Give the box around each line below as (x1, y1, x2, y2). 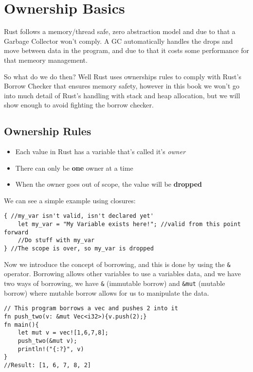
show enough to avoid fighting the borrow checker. (4, 100, 154, 110)
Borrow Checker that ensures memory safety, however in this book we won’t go (4, 81, 240, 91)
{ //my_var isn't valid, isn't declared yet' (4, 213, 154, 220)
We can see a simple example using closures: (4, 195, 136, 205)
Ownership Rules (4, 124, 91, 139)
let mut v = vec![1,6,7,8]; (18, 329, 108, 337)
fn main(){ (4, 321, 39, 328)
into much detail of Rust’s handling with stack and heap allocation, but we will (4, 90, 240, 100)
